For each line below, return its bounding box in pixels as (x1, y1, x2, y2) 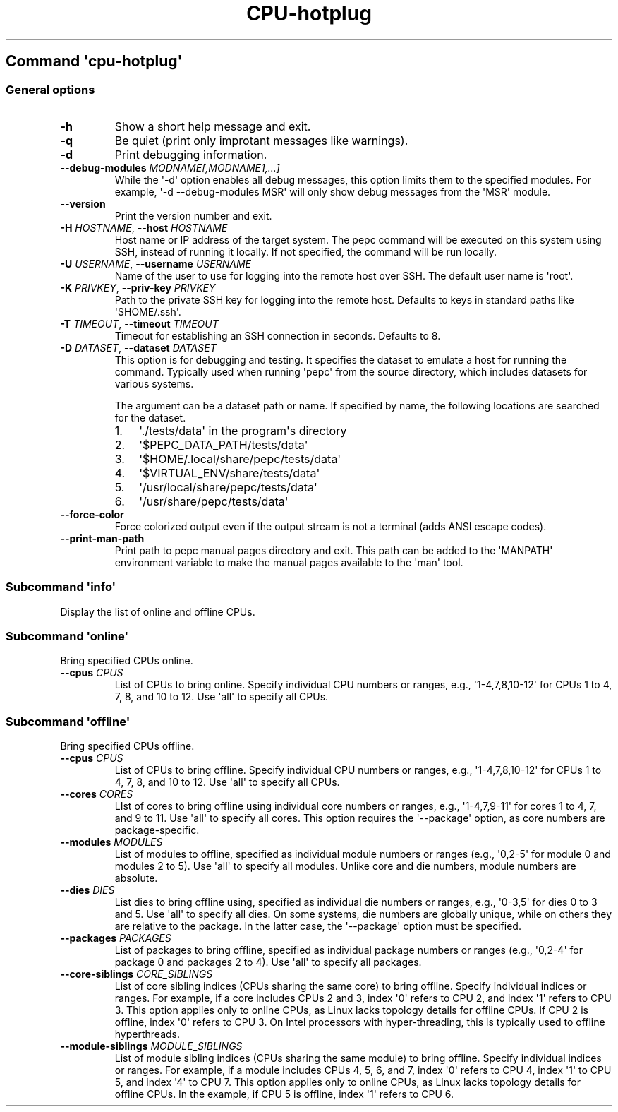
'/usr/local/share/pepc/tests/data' (139, 479, 317, 494)
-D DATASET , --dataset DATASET (60, 341, 217, 354)
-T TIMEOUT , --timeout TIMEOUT (60, 317, 219, 330)
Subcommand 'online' (6, 629, 129, 644)
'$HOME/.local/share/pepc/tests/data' (139, 451, 341, 466)
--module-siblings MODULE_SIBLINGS (60, 1040, 243, 1053)
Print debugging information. (114, 147, 267, 162)
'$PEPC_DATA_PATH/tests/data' (139, 437, 308, 452)
